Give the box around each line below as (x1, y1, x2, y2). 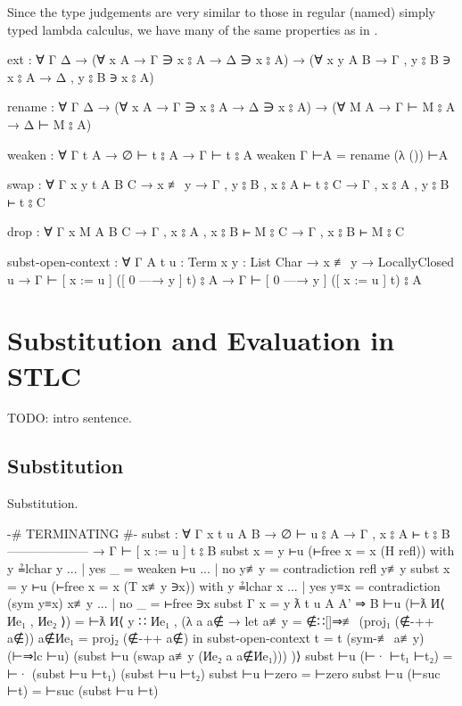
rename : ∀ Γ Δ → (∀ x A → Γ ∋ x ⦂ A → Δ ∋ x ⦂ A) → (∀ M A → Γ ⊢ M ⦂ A (7, 97, 456, 116)
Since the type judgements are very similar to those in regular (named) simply (7, 3, 435, 21)
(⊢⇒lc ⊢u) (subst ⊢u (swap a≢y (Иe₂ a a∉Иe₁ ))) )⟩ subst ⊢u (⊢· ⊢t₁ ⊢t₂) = (7, 645, 453, 664)
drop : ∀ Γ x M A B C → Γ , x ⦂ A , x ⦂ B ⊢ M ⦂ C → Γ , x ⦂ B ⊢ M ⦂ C (7, 222, 405, 241)
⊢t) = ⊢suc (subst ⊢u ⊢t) (7, 681, 159, 700)
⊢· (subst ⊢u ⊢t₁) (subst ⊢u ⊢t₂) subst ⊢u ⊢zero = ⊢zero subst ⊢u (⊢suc (7, 663, 441, 682)
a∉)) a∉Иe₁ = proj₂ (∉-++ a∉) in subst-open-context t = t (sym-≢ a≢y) (7, 628, 425, 647)
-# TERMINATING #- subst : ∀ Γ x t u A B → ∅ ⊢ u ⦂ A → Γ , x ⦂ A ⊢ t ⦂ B (7, 523, 450, 542)
